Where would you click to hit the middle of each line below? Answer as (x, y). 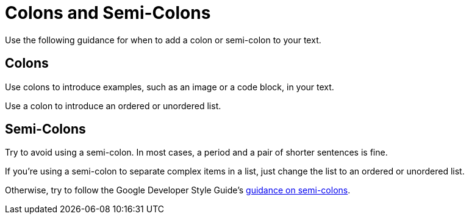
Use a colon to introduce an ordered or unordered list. (113, 106)
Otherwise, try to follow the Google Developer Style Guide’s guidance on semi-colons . (178, 190)
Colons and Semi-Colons (108, 13)
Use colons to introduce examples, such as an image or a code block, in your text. (170, 87)
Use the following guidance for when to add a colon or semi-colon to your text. (163, 40)
